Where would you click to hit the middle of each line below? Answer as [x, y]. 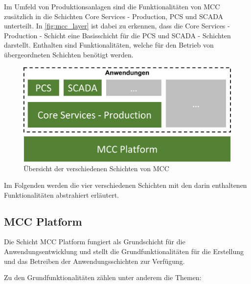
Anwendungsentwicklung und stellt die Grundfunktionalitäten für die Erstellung [124, 251]
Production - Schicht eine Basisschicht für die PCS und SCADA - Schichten [117, 35]
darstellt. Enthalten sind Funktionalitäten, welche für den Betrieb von [109, 45]
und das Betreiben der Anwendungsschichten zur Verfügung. [94, 261]
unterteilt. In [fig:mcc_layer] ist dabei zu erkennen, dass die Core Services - [117, 26]
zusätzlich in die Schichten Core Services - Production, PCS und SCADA [114, 16]
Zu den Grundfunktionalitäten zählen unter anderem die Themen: [103, 277]
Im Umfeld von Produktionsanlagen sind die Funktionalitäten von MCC [112, 6]
